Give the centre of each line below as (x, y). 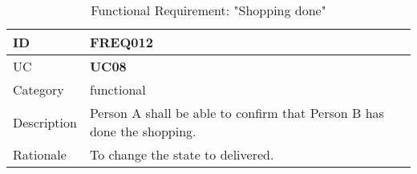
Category (38, 89)
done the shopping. (143, 131)
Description (45, 122)
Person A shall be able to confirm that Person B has (237, 113)
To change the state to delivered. (182, 154)
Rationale (40, 154)
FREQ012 (121, 42)
